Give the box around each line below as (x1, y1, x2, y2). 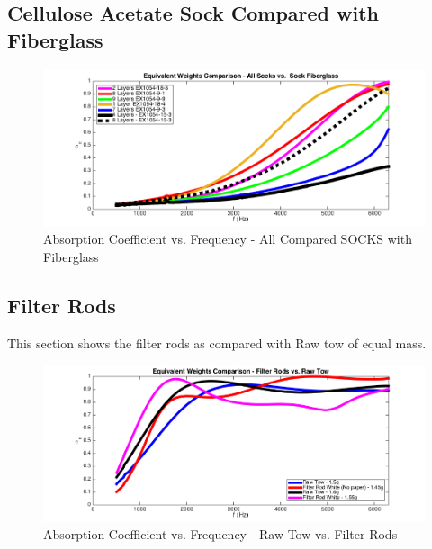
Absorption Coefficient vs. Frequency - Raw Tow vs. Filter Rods (43, 525, 398, 544)
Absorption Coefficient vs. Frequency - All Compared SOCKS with (43, 229, 412, 248)
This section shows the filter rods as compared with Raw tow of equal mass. (7, 333, 427, 352)
